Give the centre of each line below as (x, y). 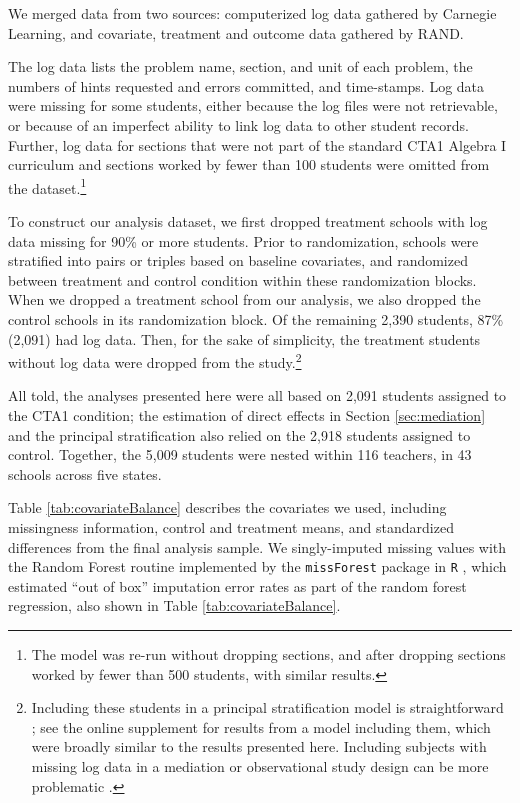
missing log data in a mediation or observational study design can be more (260, 765)
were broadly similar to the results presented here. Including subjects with (259, 746)
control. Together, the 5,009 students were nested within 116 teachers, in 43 (240, 454)
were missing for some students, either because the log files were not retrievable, (253, 105)
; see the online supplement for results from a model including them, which (261, 726)
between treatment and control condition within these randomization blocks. (242, 279)
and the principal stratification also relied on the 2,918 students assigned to (239, 434)
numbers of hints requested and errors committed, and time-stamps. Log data (246, 85)
